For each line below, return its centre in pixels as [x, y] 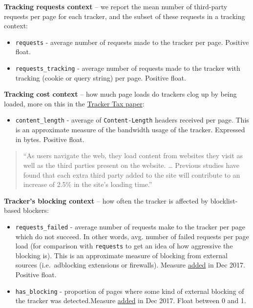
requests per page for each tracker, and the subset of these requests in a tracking [125, 16]
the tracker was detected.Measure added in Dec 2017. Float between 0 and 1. [131, 300]
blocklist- [224, 200]
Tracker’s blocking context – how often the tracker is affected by [106, 200]
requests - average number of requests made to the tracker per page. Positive [132, 42]
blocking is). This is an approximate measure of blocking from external [121, 255]
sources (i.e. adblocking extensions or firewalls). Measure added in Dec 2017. [130, 265]
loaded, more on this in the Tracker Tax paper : [74, 103]
